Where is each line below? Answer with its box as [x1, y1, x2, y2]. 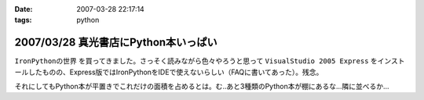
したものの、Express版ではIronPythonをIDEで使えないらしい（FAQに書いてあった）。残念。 [27, 67, 323, 77]
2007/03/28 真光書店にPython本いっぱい [14, 36, 217, 49]
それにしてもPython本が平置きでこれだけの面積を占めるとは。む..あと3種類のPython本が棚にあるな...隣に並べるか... [14, 82, 389, 91]
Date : [14, 5, 33, 13]
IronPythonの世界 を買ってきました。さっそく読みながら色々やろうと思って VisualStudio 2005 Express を [14, 56, 378, 66]
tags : [14, 16, 32, 25]
